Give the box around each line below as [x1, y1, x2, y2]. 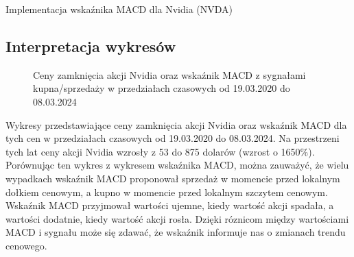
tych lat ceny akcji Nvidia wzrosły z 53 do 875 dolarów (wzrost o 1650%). [5, 144, 315, 158]
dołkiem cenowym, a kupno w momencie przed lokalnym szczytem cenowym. [5, 184, 328, 199]
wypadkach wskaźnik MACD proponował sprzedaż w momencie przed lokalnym [5, 171, 340, 185]
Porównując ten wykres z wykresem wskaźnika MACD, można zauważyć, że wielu [5, 158, 349, 172]
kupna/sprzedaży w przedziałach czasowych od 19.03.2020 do [33, 81, 290, 95]
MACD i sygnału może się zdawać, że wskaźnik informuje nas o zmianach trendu [5, 225, 346, 239]
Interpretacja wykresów [5, 35, 176, 56]
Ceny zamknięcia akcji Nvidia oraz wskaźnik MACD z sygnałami [33, 67, 306, 82]
